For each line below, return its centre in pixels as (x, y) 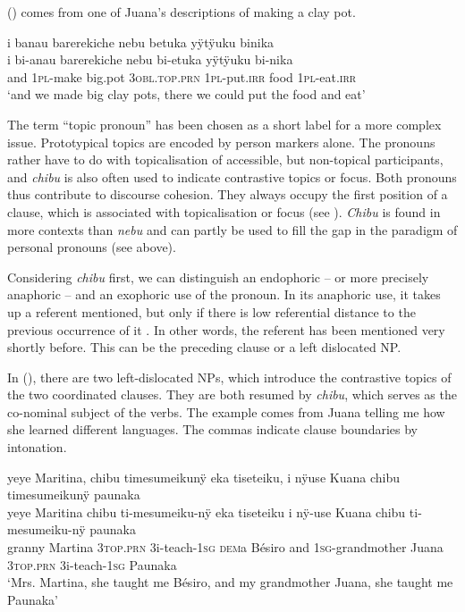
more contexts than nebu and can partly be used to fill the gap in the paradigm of (232, 229)
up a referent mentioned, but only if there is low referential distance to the (211, 311)
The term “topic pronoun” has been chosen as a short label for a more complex (224, 124)
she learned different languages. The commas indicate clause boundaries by (212, 429)
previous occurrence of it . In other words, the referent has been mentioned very (226, 329)
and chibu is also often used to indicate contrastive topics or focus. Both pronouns (232, 176)
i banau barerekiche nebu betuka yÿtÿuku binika (141, 42)
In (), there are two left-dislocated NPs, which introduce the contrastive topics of (229, 377)
